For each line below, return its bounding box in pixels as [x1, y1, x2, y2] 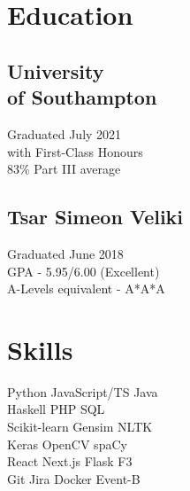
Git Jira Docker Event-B [7, 469, 141, 487]
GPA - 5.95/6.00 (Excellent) [7, 261, 160, 280]
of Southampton [7, 83, 157, 111]
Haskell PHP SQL [7, 400, 105, 418]
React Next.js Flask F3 [7, 452, 133, 471]
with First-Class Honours [7, 142, 143, 160]
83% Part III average [7, 160, 121, 178]
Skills [7, 331, 73, 367]
